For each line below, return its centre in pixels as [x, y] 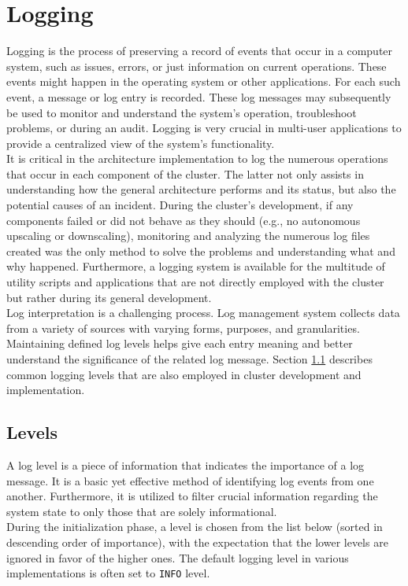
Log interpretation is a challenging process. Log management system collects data [203, 313]
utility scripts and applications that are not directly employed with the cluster [195, 282]
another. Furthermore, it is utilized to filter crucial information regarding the [192, 496]
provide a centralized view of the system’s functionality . [141, 143]
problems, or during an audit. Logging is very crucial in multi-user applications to [204, 128]
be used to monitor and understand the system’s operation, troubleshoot [182, 112]
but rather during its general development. [109, 297]
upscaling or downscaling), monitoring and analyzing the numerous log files [188, 236]
